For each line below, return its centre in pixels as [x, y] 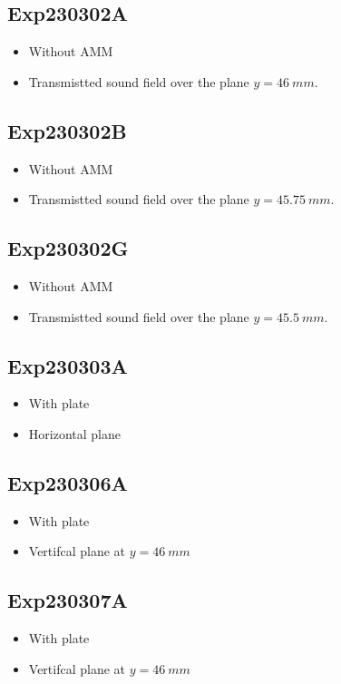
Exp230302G [68, 248]
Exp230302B [67, 130]
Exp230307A [68, 600]
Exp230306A [68, 482]
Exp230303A [68, 365]
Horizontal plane [74, 433]
